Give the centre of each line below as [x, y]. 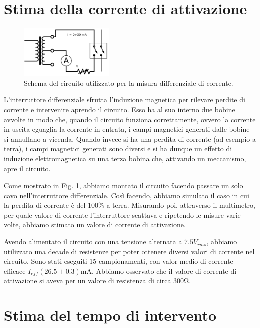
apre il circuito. [27, 168]
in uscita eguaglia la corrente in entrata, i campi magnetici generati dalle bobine [127, 129]
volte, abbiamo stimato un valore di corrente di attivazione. [95, 224]
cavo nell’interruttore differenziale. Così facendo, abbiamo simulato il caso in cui [127, 195]
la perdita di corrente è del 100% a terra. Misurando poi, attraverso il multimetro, [130, 205]
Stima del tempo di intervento [110, 315]
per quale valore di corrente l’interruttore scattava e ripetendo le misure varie [122, 214]
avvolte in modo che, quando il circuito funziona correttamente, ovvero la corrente [130, 119]
